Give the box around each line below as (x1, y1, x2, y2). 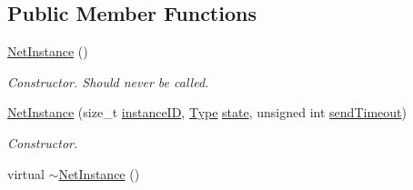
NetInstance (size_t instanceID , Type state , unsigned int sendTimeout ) (7, 103, 407, 122)
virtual (7, 164, 45, 183)
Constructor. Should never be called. (7, 72, 209, 91)
